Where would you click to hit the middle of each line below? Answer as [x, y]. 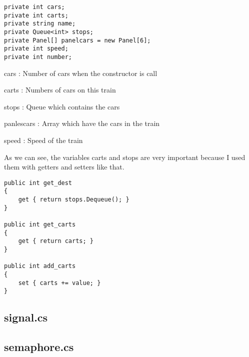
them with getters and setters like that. [64, 167]
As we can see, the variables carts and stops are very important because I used [125, 157]
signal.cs [26, 317]
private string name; [40, 24]
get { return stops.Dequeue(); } [74, 200]
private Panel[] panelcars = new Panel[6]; [77, 40]
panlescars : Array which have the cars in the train [82, 123]
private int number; [38, 57]
